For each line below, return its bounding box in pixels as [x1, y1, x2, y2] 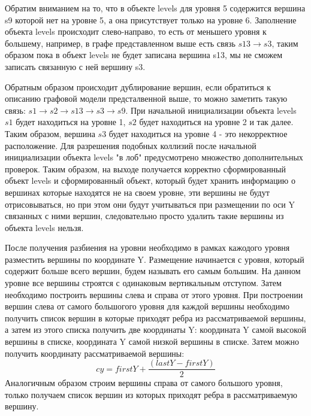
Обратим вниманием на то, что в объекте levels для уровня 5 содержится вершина [5, 2, 306, 14]
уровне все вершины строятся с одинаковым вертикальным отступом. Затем [5, 277, 282, 289]
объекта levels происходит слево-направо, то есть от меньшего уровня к [5, 25, 267, 38]
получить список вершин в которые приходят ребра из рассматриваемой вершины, [5, 311, 306, 324]
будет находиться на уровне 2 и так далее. [139, 116, 294, 128]
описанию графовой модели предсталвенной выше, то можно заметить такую [5, 92, 288, 105]
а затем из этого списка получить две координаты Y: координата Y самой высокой [5, 323, 306, 336]
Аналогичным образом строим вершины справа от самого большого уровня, [5, 376, 283, 389]
